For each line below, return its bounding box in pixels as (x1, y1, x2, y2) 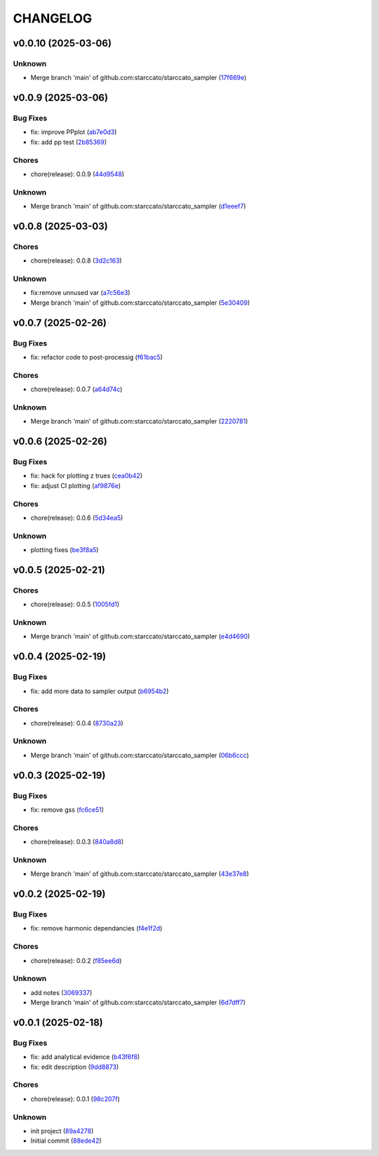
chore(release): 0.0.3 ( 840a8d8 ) (30, 838, 124, 846)
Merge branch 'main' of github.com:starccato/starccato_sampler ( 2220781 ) (30, 417, 248, 426)
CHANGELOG (13, 11, 93, 26)
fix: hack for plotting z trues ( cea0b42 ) (30, 471, 143, 480)
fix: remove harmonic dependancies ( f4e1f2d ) (30, 924, 163, 933)
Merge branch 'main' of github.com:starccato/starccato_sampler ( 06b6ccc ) (30, 751, 249, 759)
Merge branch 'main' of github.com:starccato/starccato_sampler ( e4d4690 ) (30, 632, 251, 641)
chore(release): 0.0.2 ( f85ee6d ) (30, 956, 122, 965)
